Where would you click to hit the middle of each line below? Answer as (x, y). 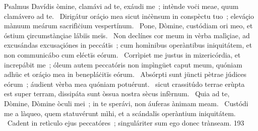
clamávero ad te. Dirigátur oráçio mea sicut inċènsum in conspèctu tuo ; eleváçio (129, 16)
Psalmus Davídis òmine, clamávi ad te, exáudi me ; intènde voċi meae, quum (121, 6)
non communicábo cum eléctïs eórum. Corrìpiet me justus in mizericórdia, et (122, 54)
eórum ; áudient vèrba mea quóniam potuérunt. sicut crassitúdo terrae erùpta (125, 84)
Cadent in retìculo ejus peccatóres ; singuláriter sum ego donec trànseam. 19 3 (126, 123)
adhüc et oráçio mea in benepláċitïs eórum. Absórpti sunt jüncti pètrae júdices (125, 74)
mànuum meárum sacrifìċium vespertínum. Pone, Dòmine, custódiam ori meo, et (129, 26)
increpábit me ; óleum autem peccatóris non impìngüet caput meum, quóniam (123, 64)
